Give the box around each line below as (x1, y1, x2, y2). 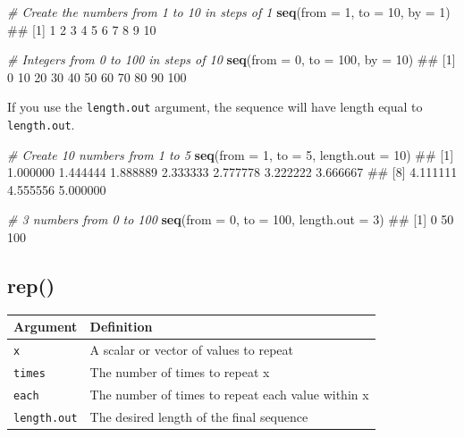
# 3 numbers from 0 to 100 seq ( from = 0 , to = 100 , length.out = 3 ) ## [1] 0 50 (7, 210, 454, 229)
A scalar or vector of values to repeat (89, 340, 293, 359)
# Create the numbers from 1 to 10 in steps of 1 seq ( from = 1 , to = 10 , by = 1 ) (7, 3, 451, 21)
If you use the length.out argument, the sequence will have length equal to (7, 97, 423, 116)
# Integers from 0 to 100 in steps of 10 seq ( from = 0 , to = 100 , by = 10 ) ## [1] (7, 50, 456, 69)
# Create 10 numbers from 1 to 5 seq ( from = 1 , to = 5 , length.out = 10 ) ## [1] (7, 145, 454, 164)
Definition (89, 317, 153, 336)
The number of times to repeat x (89, 363, 270, 382)
